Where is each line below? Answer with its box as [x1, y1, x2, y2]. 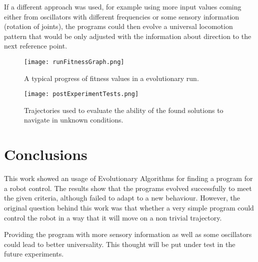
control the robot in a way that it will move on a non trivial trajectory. [4, 212, 222, 222]
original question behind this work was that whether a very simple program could [4, 202, 254, 212]
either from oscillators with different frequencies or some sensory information [4, 11, 239, 21]
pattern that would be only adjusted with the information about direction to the [4, 30, 251, 41]
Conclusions [4, 144, 87, 164]
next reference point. [4, 40, 67, 51]
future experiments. [4, 248, 64, 259]
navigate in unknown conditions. [24, 114, 123, 125]
